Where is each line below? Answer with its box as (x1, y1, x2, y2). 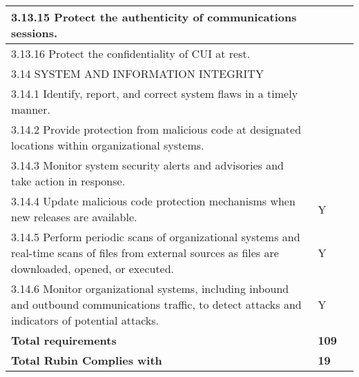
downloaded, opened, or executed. (11, 261, 175, 276)
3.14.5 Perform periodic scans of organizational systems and (11, 229, 300, 245)
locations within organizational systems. (11, 137, 204, 153)
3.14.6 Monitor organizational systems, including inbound (11, 281, 289, 296)
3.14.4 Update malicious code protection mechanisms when (11, 193, 295, 209)
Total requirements (11, 332, 117, 348)
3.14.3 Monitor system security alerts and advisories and (11, 157, 284, 173)
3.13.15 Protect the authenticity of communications (11, 9, 297, 25)
